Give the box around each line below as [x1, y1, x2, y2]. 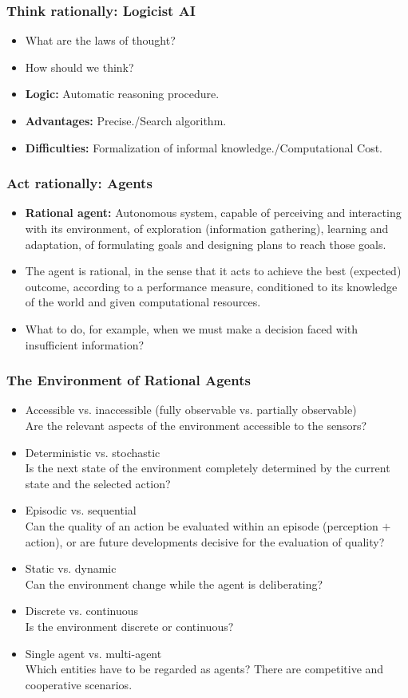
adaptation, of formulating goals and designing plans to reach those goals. [25, 235, 386, 252]
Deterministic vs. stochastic [25, 444, 160, 460]
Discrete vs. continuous [25, 602, 139, 619]
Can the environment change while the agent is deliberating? [25, 575, 323, 592]
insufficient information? [25, 336, 145, 353]
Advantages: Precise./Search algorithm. [25, 112, 227, 128]
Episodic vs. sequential [25, 502, 137, 519]
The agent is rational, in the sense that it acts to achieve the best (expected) [25, 262, 402, 279]
